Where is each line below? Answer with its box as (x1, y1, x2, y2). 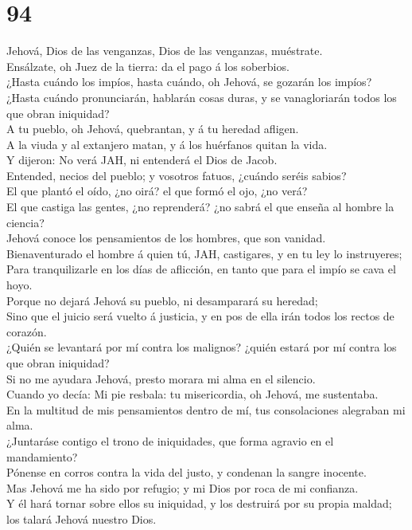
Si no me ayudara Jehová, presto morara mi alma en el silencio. (6, 370, 316, 387)
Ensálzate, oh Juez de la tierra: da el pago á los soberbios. (6, 57, 290, 74)
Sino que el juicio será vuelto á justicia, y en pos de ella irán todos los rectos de (6, 308, 395, 324)
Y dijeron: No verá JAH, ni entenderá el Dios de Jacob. (6, 151, 278, 168)
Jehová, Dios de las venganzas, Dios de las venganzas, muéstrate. (6, 42, 323, 59)
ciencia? (6, 214, 45, 230)
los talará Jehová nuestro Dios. (6, 510, 157, 527)
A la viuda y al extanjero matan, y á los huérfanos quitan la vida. (6, 135, 328, 152)
